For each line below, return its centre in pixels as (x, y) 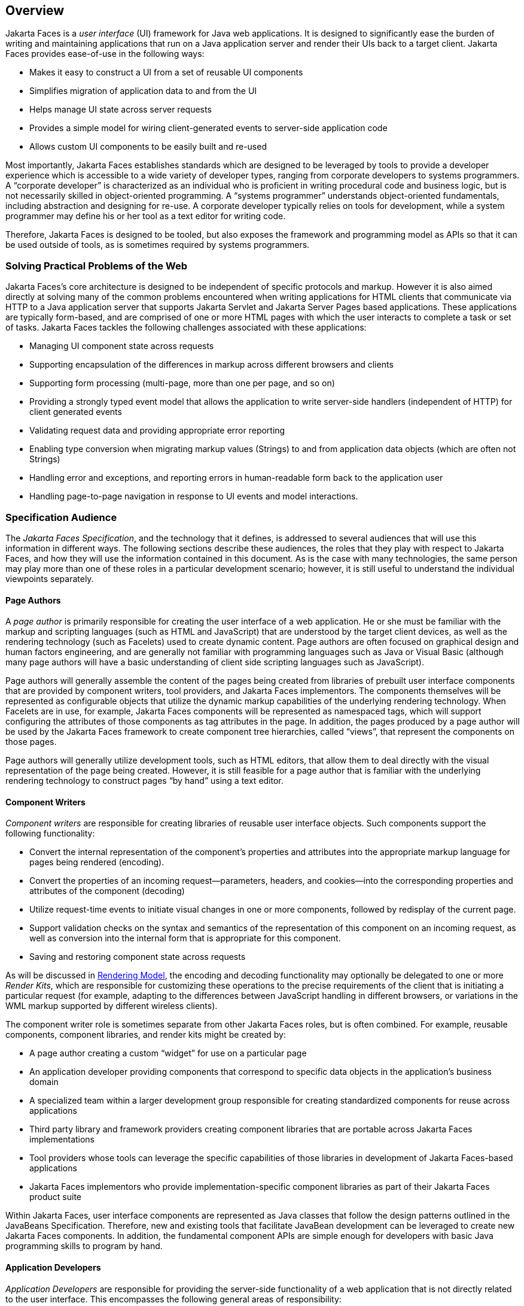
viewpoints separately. (50, 578)
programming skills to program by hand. (84, 1246)
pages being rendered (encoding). (97, 862)
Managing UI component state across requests (122, 346)
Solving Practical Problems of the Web (96, 266)
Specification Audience (61, 517)
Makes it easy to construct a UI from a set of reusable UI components (166, 72)
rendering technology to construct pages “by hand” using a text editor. (144, 781)
